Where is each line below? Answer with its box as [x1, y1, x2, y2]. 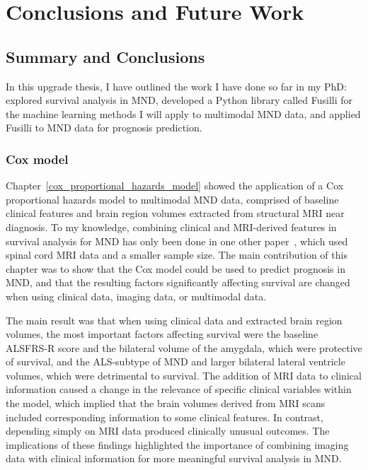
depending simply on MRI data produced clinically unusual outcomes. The [6, 423, 330, 438]
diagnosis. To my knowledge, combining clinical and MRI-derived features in [6, 219, 337, 234]
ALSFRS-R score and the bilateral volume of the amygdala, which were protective [6, 340, 362, 355]
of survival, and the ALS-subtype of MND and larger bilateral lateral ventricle [6, 354, 345, 369]
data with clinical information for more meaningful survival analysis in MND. [6, 451, 342, 466]
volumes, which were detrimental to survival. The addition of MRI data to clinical [6, 368, 362, 382]
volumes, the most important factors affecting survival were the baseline [6, 327, 318, 341]
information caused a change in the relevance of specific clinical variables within [6, 382, 352, 396]
